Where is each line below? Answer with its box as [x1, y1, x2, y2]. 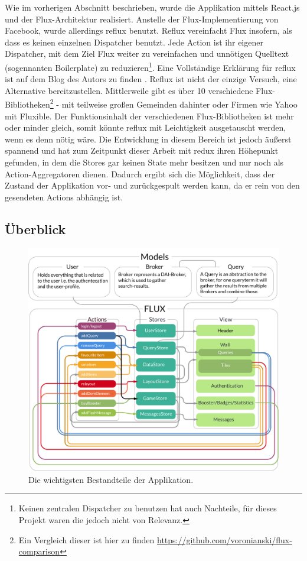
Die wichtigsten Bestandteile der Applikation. [28, 473, 194, 485]
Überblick [5, 219, 66, 238]
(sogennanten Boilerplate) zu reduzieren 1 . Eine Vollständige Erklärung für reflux [5, 59, 296, 73]
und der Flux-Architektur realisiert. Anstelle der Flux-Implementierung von [5, 12, 279, 25]
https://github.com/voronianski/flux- [157, 533, 292, 546]
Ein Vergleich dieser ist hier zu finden [18, 533, 155, 546]
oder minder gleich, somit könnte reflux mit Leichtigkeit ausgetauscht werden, [5, 121, 286, 134]
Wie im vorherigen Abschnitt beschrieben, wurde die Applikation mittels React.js [5, 1, 300, 13]
